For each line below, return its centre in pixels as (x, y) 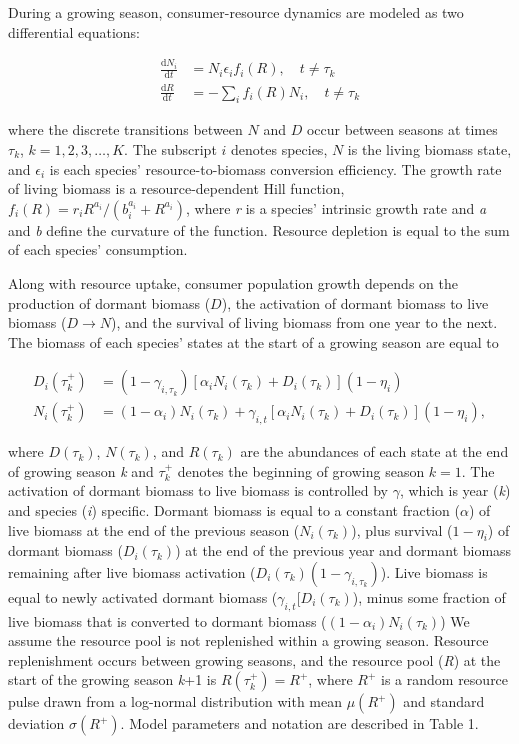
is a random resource (445, 679)
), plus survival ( (402, 529)
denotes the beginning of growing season (301, 470)
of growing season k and (81, 470)
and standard (444, 701)
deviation (36, 723)
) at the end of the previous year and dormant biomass (343, 550)
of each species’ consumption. (98, 249)
